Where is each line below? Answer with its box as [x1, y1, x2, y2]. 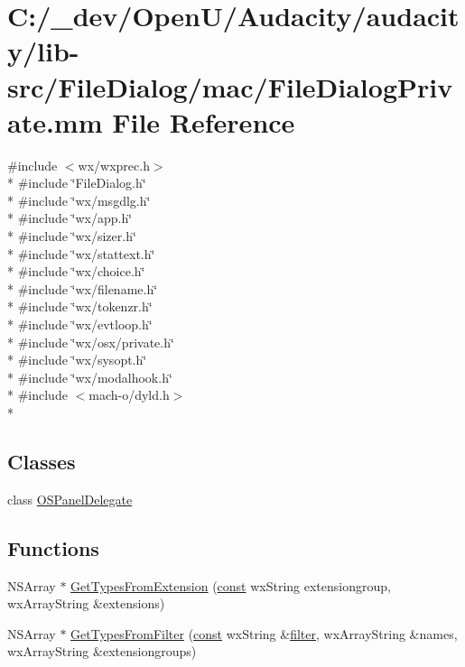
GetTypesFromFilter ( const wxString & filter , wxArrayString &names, [70, 624, 458, 643]
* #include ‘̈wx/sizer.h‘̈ [7, 227, 136, 245]
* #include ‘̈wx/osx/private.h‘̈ [7, 332, 174, 351]
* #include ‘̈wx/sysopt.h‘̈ [7, 350, 147, 369]
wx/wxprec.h [78, 155, 150, 174]
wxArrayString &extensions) [7, 594, 165, 613]
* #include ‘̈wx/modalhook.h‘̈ [7, 367, 172, 386]
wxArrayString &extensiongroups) [7, 642, 197, 661]
